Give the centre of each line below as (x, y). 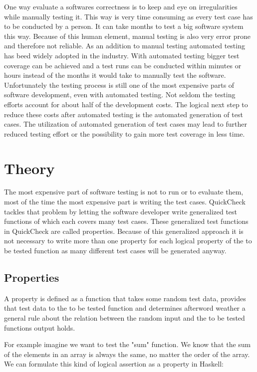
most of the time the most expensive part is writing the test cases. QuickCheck (125, 202)
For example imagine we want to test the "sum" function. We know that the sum (128, 344)
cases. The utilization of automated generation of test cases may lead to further (126, 124)
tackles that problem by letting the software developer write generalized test (121, 211)
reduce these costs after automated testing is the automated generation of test (124, 114)
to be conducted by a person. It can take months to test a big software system (124, 26)
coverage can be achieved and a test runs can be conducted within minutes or (123, 65)
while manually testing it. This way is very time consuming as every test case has (128, 16)
